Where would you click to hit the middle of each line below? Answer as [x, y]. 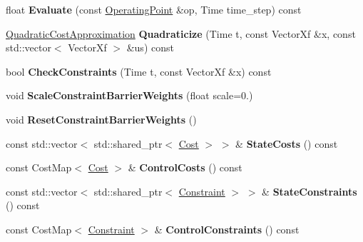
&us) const [150, 47]
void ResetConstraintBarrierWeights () [101, 119]
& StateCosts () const [287, 143]
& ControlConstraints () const [227, 229]
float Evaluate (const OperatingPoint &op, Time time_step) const [154, 9]
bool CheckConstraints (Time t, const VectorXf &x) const [139, 71]
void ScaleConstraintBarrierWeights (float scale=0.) [129, 95]
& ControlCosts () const [185, 167]
